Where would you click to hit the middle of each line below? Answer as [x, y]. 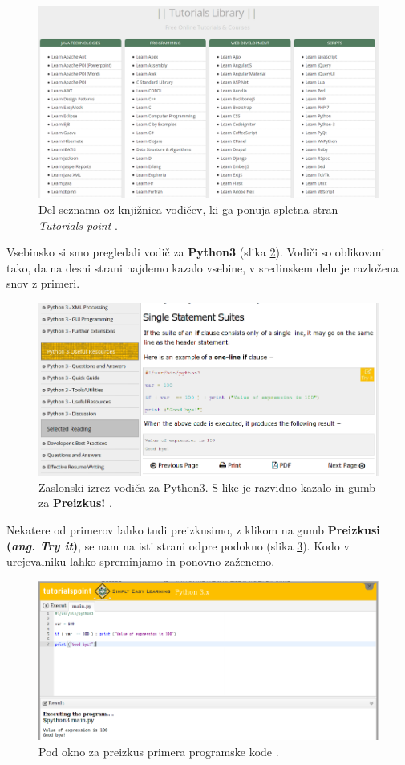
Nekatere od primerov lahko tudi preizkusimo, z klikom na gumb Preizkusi [193, 529]
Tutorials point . [78, 225]
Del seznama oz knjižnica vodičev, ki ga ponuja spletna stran [188, 209]
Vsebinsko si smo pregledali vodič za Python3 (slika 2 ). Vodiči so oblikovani [196, 252]
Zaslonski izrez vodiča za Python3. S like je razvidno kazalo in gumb [207, 487]
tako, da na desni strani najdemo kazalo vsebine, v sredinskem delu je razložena [202, 267]
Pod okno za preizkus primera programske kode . [159, 752]
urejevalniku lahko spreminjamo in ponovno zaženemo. [141, 561]
